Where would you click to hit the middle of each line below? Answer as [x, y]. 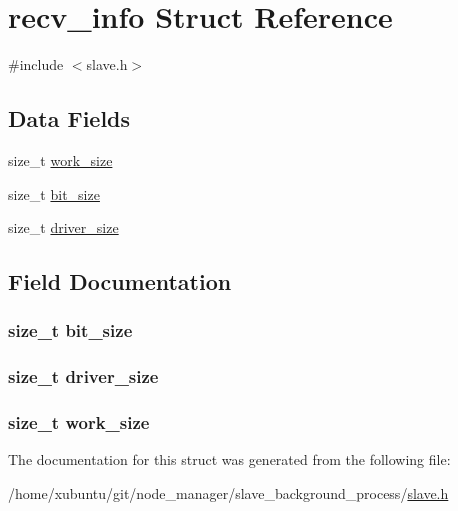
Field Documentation [120, 281]
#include [36, 64]
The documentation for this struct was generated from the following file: [229, 459]
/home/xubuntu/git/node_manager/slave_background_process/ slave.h [228, 492]
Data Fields [69, 118]
